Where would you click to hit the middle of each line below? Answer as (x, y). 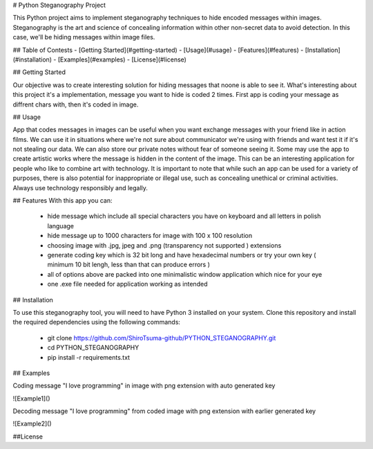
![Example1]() (31, 398)
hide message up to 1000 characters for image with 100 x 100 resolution (150, 236)
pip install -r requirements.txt (89, 357)
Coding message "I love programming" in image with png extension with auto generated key (144, 386)
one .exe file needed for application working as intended (127, 284)
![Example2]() (32, 424)
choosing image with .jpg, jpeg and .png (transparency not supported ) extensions (164, 245)
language (60, 226)
